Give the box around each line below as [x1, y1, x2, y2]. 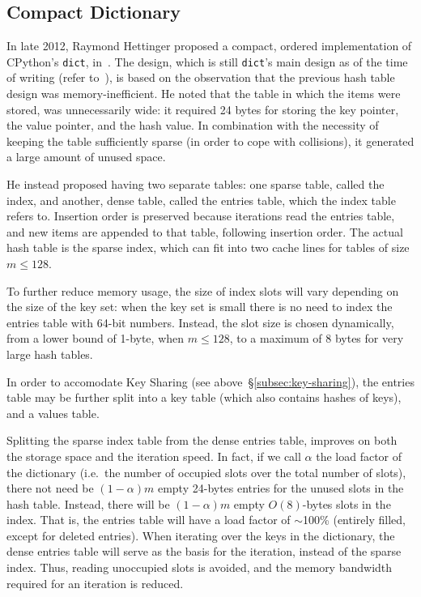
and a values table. [6, 404, 100, 421]
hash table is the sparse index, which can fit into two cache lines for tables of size [6, 239, 410, 256]
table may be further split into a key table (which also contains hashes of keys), [6, 389, 402, 406]
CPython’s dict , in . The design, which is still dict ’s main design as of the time [6, 53, 408, 70]
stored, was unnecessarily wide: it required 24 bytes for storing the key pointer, [6, 100, 399, 117]
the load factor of [316, 447, 402, 464]
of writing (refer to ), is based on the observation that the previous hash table [6, 69, 395, 86]
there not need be [6, 480, 94, 497]
